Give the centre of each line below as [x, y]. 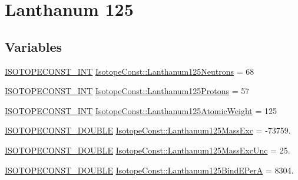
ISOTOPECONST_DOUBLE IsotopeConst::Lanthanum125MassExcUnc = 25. [148, 150]
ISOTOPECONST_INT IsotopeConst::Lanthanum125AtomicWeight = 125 [141, 110]
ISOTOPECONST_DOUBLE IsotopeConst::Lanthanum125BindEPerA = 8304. [149, 170]
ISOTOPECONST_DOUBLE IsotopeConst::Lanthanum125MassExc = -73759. [148, 130]
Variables [34, 46]
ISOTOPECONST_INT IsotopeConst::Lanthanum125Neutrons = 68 [130, 71]
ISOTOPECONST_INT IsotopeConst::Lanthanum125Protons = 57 [127, 91]
